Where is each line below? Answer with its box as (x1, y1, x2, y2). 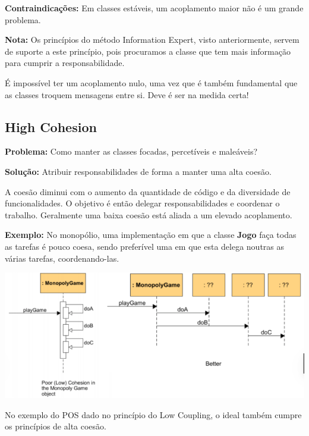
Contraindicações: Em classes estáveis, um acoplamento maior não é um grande (5, 2, 304, 14)
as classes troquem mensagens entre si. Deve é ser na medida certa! (5, 88, 249, 101)
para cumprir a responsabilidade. (5, 57, 125, 69)
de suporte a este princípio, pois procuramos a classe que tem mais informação (5, 45, 291, 57)
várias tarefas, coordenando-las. (5, 252, 119, 264)
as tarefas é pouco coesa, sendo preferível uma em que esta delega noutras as (5, 240, 285, 252)
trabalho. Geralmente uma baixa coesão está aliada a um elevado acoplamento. (5, 208, 292, 221)
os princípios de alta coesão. (5, 420, 106, 432)
